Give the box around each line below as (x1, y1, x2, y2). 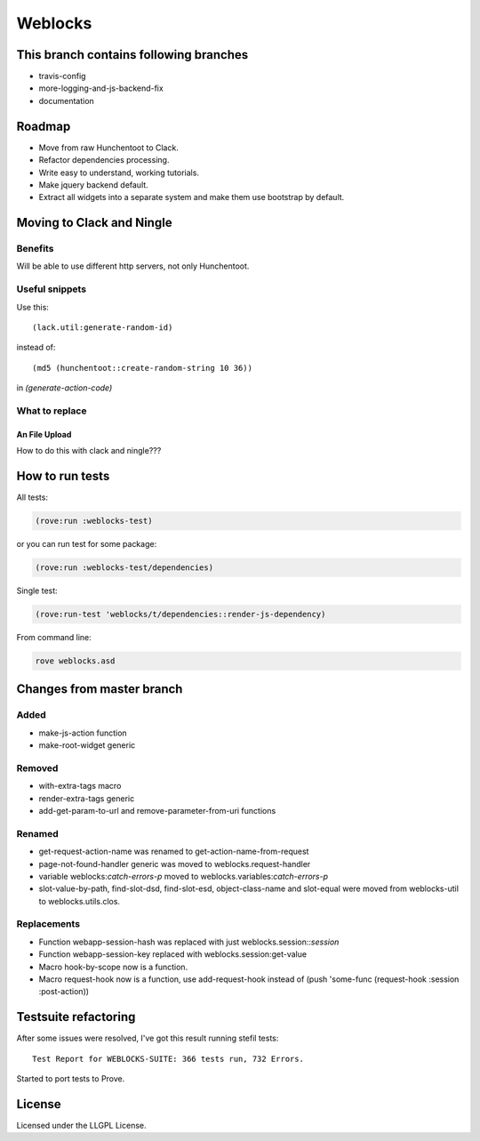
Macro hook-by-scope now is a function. (38, 961, 188, 972)
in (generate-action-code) (16, 382, 113, 393)
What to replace (16, 405, 87, 417)
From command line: (16, 631, 92, 642)
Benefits (16, 243, 54, 255)
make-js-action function (38, 727, 128, 738)
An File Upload (16, 429, 72, 439)
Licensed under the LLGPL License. (16, 1120, 147, 1130)
